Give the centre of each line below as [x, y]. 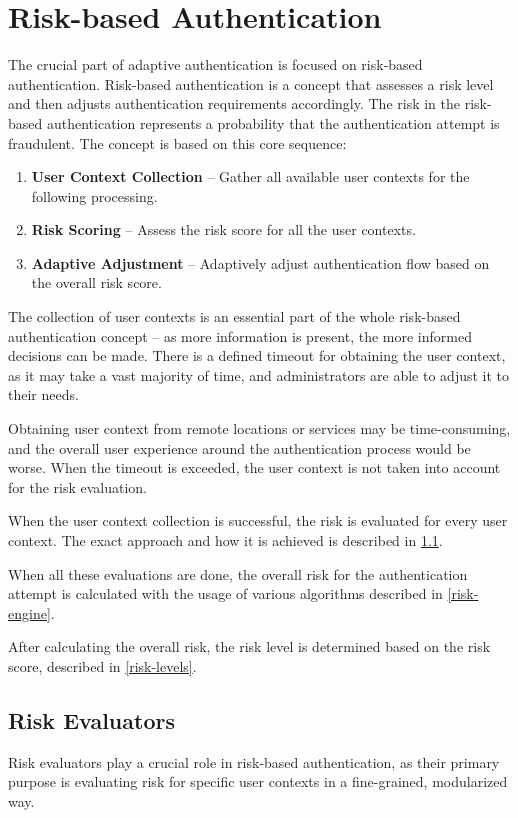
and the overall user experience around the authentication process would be [239, 447]
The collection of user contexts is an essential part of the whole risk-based [234, 316]
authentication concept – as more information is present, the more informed [240, 335]
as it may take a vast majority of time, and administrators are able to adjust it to [259, 374]
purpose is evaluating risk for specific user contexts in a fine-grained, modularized [258, 781]
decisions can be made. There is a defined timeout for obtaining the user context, [257, 355]
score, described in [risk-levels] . [102, 665]
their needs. [43, 394]
